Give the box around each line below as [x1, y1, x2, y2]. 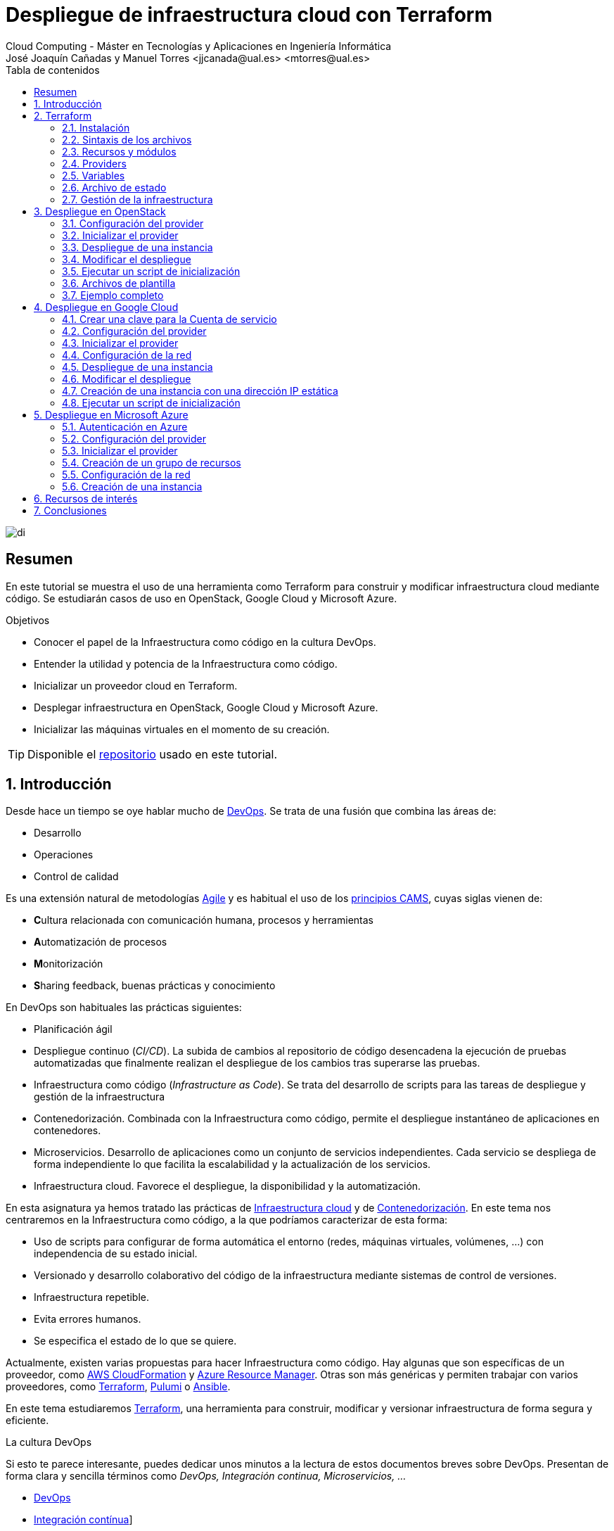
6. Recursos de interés [34, 492, 138, 504]
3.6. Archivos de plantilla [62, 277, 176, 289]
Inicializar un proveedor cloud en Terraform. [34, 679, 238, 692]
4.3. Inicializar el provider [62, 336, 179, 349]
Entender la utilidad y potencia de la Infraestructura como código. [34, 657, 338, 670]
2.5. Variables [62, 169, 125, 182]
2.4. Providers [62, 157, 127, 170]
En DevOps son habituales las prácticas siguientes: [6, 1001, 242, 1014]
